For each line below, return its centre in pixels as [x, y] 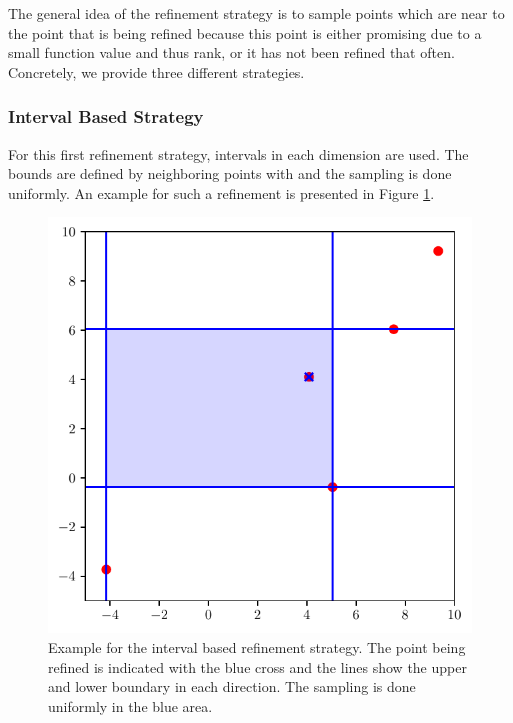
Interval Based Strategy [106, 116]
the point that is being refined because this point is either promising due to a [245, 32]
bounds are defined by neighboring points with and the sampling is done [230, 173]
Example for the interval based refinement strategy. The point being [257, 646]
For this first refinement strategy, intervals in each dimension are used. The [238, 153]
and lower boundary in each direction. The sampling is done [232, 686]
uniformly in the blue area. [130, 705]
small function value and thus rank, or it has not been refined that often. [231, 52]
